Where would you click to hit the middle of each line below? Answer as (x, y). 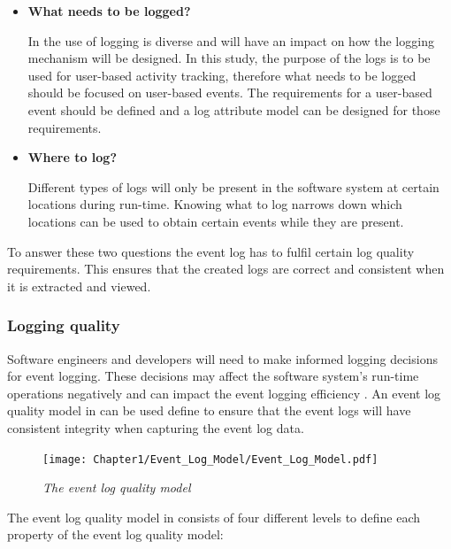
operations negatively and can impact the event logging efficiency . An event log (224, 393)
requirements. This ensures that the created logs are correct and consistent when (226, 269)
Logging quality (64, 325)
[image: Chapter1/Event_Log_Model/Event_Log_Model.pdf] (210, 459)
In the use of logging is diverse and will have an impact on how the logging (231, 40)
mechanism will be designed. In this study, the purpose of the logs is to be (229, 58)
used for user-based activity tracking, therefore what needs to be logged (222, 75)
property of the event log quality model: (115, 534)
